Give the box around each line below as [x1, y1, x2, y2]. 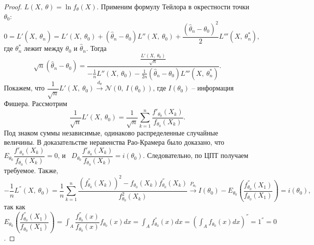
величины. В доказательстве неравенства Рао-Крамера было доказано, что [4, 137, 224, 147]
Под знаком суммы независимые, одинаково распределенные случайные [4, 127, 218, 137]
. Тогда [86, 43, 107, 53]
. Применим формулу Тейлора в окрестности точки [97, 1, 249, 11]
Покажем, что [4, 83, 45, 93]
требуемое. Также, [4, 165, 58, 175]
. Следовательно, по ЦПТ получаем [143, 150, 248, 160]
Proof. [4, 1, 22, 11]
